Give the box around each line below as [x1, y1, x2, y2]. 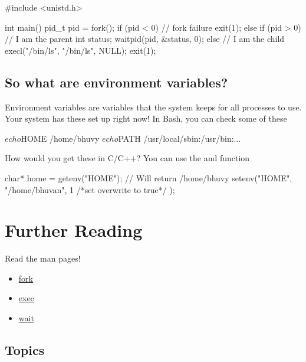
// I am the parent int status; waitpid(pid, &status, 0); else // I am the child [5, 32, 285, 45]
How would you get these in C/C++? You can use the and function [5, 152, 250, 164]
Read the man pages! [5, 252, 81, 265]
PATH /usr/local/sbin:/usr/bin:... [118, 132, 241, 144]
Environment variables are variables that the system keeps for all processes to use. [5, 100, 302, 113]
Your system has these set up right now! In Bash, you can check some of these [5, 112, 287, 125]
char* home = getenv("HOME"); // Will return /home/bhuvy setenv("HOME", [5, 171, 292, 184]
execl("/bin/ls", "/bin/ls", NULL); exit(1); [5, 44, 156, 56]
